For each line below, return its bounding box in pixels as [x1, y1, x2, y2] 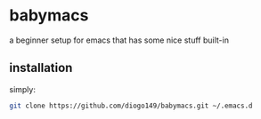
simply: [9, 83, 36, 94]
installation [9, 60, 73, 75]
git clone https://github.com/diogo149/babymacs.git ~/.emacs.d [9, 101, 253, 110]
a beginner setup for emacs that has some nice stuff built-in [9, 35, 230, 45]
